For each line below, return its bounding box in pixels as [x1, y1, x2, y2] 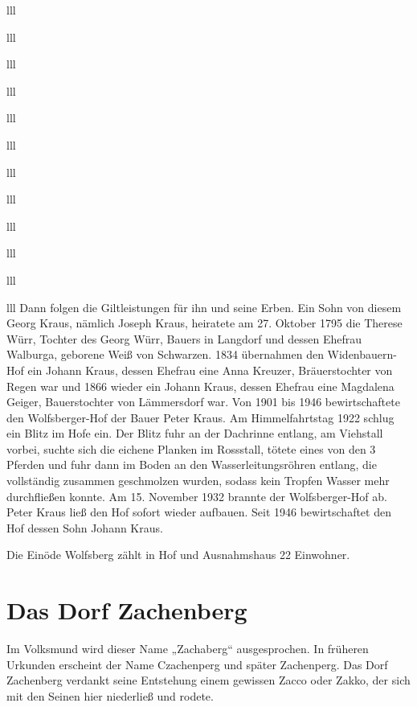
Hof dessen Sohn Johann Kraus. [6, 519, 163, 536]
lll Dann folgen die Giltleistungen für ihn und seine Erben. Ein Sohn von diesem [6, 298, 402, 315]
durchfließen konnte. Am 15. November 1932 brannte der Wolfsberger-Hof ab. [6, 487, 387, 504]
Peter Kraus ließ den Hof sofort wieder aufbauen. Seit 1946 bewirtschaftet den [6, 504, 391, 520]
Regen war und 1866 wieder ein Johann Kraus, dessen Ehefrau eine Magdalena [6, 377, 395, 394]
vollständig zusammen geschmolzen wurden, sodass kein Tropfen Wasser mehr [6, 472, 390, 489]
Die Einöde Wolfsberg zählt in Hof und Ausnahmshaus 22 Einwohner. [6, 546, 350, 563]
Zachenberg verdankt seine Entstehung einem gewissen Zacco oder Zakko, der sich [6, 672, 411, 689]
